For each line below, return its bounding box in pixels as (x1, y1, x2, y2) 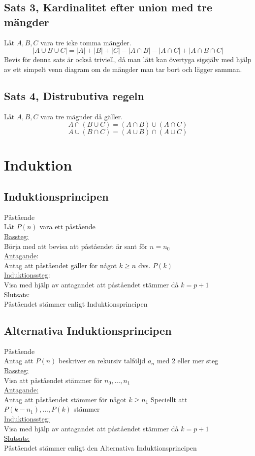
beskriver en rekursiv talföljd (59, 355, 146, 366)
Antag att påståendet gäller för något (4, 260, 117, 270)
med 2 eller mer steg (157, 355, 219, 366)
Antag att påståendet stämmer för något (4, 394, 127, 404)
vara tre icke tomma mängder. (40, 37, 131, 47)
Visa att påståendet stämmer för (4, 375, 102, 385)
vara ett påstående (39, 221, 96, 232)
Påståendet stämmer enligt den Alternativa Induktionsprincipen (4, 442, 197, 453)
